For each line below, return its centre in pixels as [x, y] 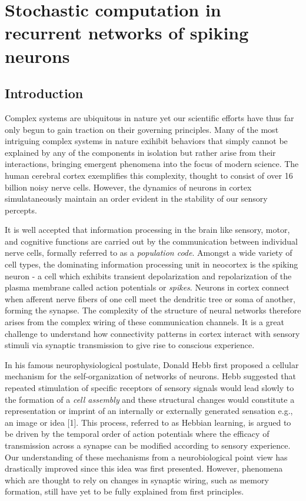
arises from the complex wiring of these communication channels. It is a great [144, 322]
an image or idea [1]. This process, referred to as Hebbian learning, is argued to [148, 422]
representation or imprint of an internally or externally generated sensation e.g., [149, 411]
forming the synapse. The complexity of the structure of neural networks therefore [153, 310]
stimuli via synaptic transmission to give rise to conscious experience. [130, 345]
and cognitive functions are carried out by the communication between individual [152, 241]
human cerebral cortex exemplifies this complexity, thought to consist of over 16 [149, 175]
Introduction [44, 93]
